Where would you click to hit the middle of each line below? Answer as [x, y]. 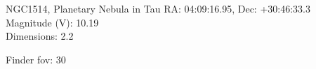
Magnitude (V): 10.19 [52, 22]
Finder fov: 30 [36, 59]
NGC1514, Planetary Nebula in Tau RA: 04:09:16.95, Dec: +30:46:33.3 [158, 8]
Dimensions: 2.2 [40, 36]
